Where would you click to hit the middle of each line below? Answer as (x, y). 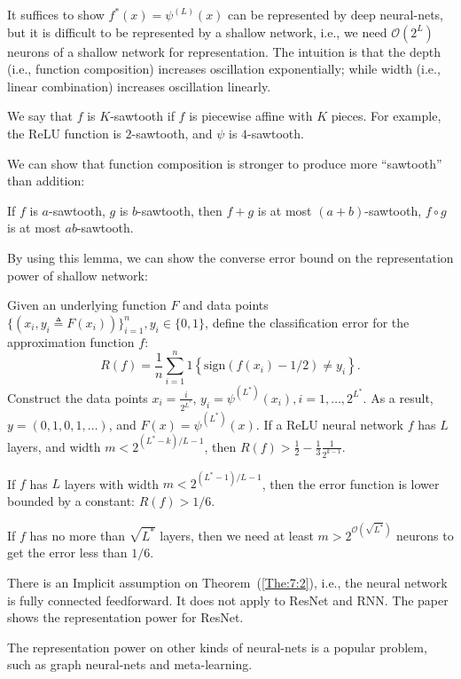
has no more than (77, 535)
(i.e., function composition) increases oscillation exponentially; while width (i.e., (224, 69)
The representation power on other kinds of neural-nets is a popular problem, (217, 647)
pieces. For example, (386, 116)
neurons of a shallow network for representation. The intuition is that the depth (224, 51)
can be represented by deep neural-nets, (336, 14)
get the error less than (67, 553)
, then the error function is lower (351, 483)
